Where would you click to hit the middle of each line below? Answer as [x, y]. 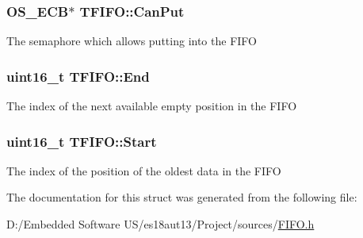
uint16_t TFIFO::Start [82, 141]
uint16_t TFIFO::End [78, 76]
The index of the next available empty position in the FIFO [152, 106]
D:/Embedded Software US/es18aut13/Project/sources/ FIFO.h [160, 224]
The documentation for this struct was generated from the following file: [182, 197]
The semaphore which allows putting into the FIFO [132, 41]
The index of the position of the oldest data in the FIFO [144, 170]
